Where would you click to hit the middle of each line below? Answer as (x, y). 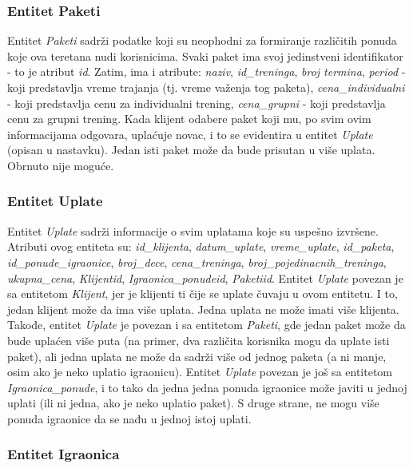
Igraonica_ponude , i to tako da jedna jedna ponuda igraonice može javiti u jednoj (207, 387)
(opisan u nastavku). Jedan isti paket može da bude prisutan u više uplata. (191, 150)
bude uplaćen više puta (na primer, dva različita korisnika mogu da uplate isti (199, 340)
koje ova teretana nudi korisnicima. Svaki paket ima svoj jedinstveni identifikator (205, 56)
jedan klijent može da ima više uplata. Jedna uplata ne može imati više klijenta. (203, 309)
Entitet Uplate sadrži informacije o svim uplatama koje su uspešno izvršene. (193, 230)
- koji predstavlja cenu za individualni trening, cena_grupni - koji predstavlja (197, 103)
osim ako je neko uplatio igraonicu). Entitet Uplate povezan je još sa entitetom (200, 372)
